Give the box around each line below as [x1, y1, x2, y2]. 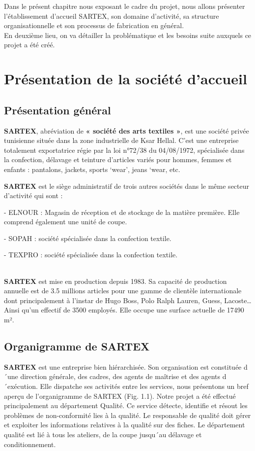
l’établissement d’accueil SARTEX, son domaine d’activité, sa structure [4, 10, 219, 21]
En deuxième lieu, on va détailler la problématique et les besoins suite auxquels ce [4, 30, 252, 40]
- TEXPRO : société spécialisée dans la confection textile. [4, 249, 178, 260]
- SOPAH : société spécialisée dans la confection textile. [4, 233, 171, 243]
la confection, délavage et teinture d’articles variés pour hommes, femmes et [4, 154, 232, 165]
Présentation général [4, 102, 111, 117]
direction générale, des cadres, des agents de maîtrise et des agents [20, 371, 221, 382]
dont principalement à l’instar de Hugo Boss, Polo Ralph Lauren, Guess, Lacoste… [4, 295, 252, 305]
